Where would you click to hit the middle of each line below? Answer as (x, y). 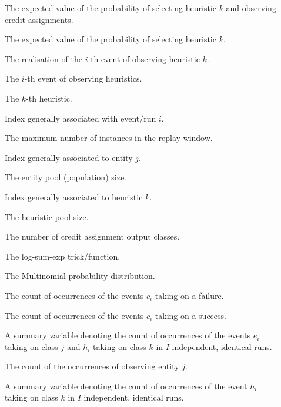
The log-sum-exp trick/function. (63, 256)
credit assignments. (39, 19)
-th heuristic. (49, 98)
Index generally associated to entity (69, 157)
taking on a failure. (189, 295)
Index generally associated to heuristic (74, 196)
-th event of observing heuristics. (83, 78)
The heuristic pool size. (47, 216)
